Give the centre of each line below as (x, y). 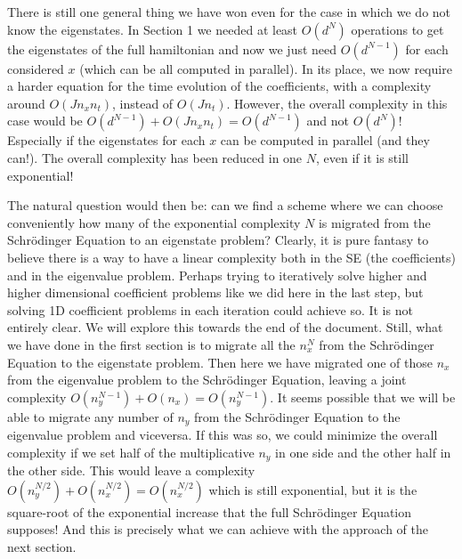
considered (36, 68)
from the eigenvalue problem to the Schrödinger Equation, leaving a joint (207, 380)
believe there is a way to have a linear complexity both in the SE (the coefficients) (231, 257)
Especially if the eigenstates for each (106, 140)
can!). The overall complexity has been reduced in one (155, 157)
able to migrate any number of (90, 416)
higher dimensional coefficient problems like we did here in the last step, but (215, 292)
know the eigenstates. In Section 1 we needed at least (153, 29)
